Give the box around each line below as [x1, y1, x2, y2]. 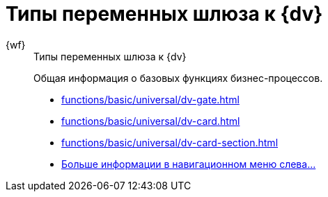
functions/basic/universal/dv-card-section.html [61, 136, 279, 148]
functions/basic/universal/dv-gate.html [61, 93, 240, 105]
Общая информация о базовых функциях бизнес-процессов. [33, 71, 323, 84]
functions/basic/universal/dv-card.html [61, 114, 240, 127]
